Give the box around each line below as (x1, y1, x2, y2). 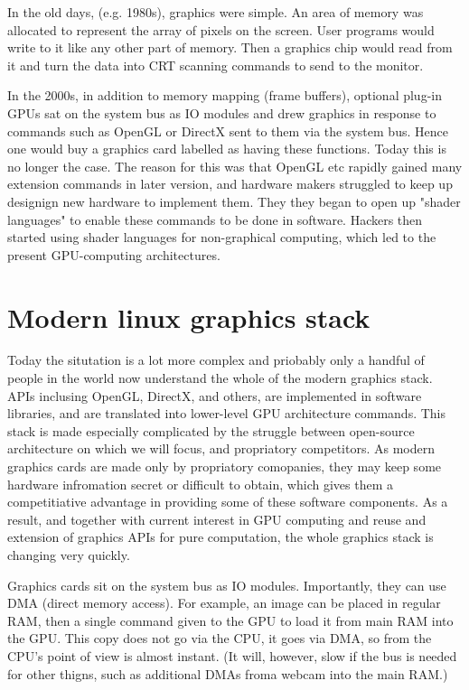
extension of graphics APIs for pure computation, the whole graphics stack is (7, 527, 434, 546)
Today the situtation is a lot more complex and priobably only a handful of (7, 350, 425, 369)
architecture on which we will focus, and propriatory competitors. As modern (7, 439, 436, 458)
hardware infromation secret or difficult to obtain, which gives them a (7, 474, 393, 493)
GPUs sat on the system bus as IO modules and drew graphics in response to (7, 103, 436, 122)
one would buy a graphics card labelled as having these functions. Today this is (7, 139, 446, 158)
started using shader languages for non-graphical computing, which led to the (7, 228, 436, 247)
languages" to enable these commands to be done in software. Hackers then (7, 210, 423, 228)
